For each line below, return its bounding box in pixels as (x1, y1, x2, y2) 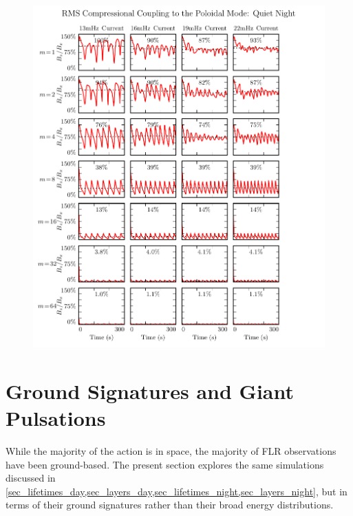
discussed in (6, 471, 56, 485)
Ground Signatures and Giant (6, 376, 294, 405)
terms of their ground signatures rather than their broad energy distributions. (6, 497, 334, 512)
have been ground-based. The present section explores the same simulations (6, 457, 324, 471)
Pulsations (6, 404, 106, 432)
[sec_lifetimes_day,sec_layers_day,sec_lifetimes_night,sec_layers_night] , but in (6, 484, 347, 498)
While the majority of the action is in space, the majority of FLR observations (6, 444, 336, 458)
